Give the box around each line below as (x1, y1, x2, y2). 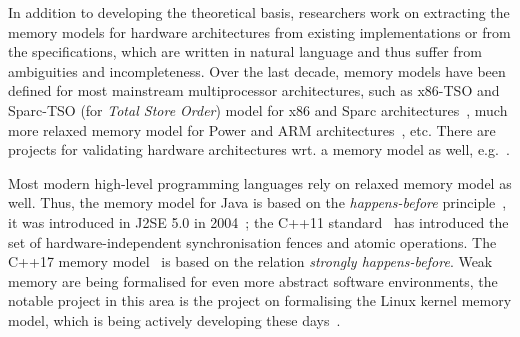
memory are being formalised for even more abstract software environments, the (8, 270, 498, 291)
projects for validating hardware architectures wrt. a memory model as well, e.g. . (8, 139, 510, 160)
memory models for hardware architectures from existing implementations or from (8, 21, 511, 42)
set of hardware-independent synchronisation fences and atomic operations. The (8, 231, 497, 252)
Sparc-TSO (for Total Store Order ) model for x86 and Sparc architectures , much (8, 99, 508, 120)
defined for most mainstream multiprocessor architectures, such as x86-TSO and (8, 80, 500, 101)
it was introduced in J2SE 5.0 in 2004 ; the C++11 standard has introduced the (8, 211, 509, 232)
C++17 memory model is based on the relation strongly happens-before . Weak (8, 251, 493, 272)
